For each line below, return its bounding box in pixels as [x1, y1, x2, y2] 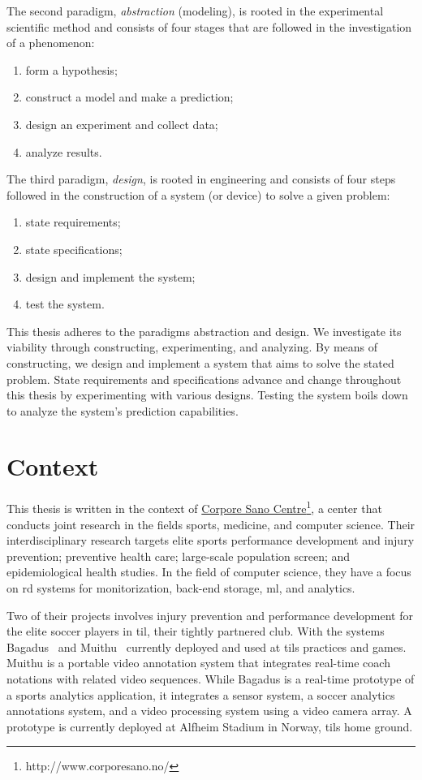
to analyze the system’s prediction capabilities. [6, 402, 239, 419]
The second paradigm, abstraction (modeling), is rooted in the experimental [6, 2, 384, 19]
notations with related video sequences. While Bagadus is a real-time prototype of [6, 670, 415, 687]
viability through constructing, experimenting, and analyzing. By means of [6, 338, 378, 356]
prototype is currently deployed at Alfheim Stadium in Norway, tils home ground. [6, 718, 413, 735]
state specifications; [25, 240, 123, 257]
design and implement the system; [25, 268, 196, 285]
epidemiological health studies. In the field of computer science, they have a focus [6, 563, 411, 580]
